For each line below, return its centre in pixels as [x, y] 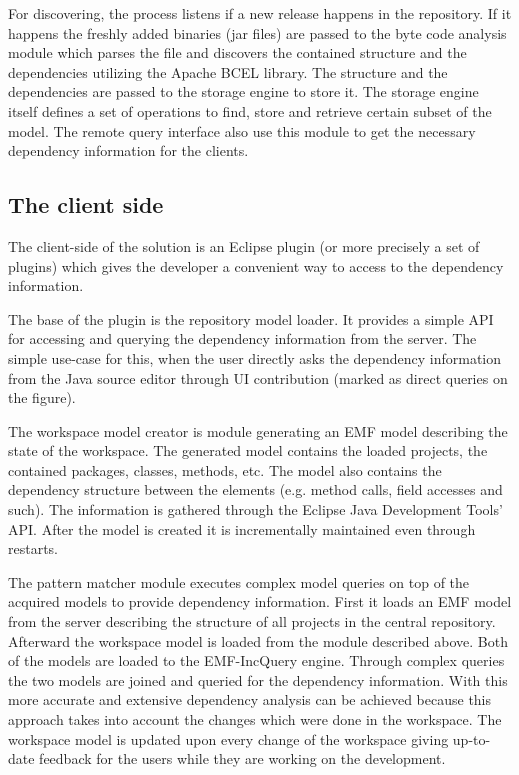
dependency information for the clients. [128, 150]
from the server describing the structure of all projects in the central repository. [252, 621]
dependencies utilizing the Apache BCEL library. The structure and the [228, 71]
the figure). [42, 397]
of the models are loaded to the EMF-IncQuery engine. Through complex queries [256, 660]
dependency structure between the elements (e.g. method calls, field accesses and [255, 489]
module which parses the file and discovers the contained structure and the [237, 52]
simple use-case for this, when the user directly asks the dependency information [255, 357]
